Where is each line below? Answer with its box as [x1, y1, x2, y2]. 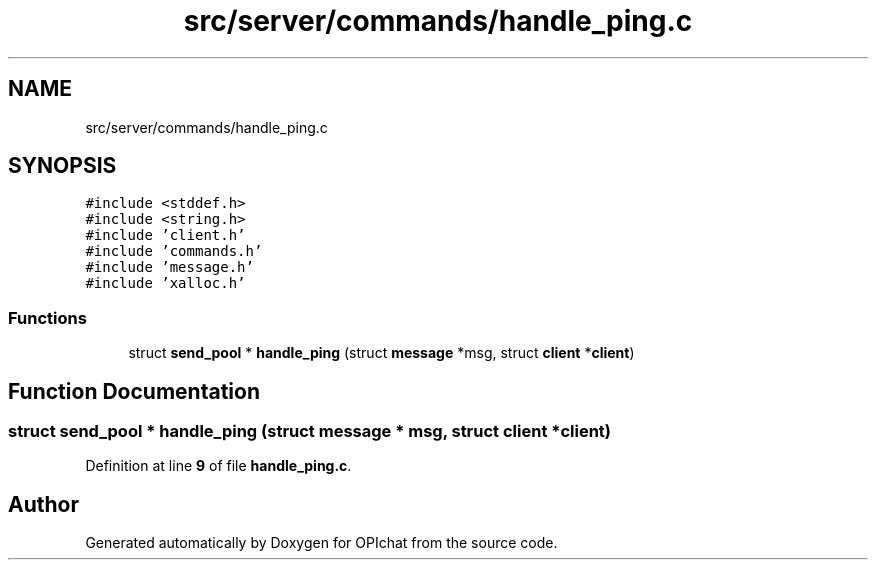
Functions [8, 307, 87, 328]
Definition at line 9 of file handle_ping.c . [85, 457, 352, 475]
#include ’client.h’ [85, 227, 246, 244]
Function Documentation [8, 378, 260, 404]
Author [8, 491, 79, 517]
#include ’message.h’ [85, 259, 254, 276]
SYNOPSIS [8, 153, 117, 179]
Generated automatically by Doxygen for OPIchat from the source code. [85, 534, 558, 552]
